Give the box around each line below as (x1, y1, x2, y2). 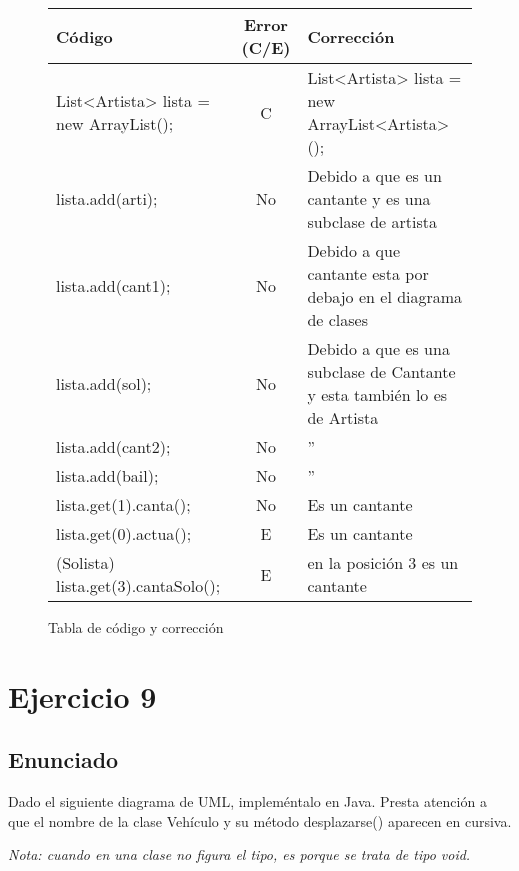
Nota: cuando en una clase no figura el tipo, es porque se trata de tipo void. (8, 844, 471, 865)
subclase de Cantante (307, 360, 456, 383)
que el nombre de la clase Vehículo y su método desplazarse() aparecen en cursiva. (8, 810, 512, 831)
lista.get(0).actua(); (56, 522, 192, 545)
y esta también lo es (307, 383, 448, 406)
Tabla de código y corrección (48, 617, 224, 637)
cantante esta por (307, 262, 429, 285)
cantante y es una (307, 187, 431, 210)
